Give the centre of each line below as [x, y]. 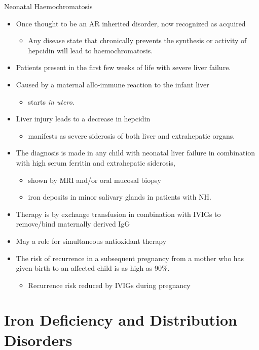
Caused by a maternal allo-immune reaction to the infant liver [113, 84]
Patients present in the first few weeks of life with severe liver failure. [123, 67]
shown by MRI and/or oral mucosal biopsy [95, 180]
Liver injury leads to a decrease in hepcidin [83, 119]
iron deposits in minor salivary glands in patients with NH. [120, 197]
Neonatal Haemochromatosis [48, 6]
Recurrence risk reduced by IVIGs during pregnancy [109, 285]
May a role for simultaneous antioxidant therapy [91, 241]
